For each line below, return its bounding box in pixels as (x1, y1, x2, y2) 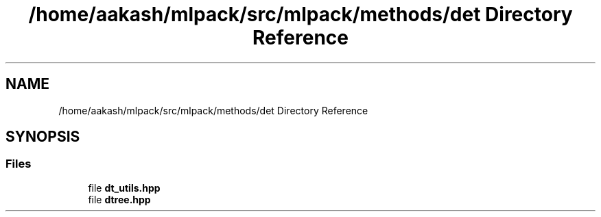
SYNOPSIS (5, 128, 80, 146)
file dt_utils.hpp (88, 181, 161, 194)
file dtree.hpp (88, 193, 151, 205)
